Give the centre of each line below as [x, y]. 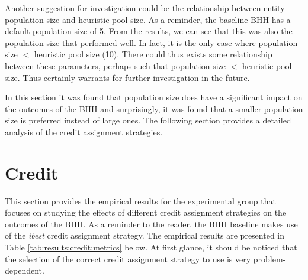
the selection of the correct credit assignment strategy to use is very [128, 258]
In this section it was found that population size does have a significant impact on [154, 97]
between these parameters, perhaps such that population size [115, 65]
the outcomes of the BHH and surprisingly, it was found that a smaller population [154, 108]
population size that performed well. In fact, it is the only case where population [151, 42]
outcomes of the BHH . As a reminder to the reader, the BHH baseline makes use [151, 224]
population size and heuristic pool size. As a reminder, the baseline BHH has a [148, 19]
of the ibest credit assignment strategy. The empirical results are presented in [145, 235]
